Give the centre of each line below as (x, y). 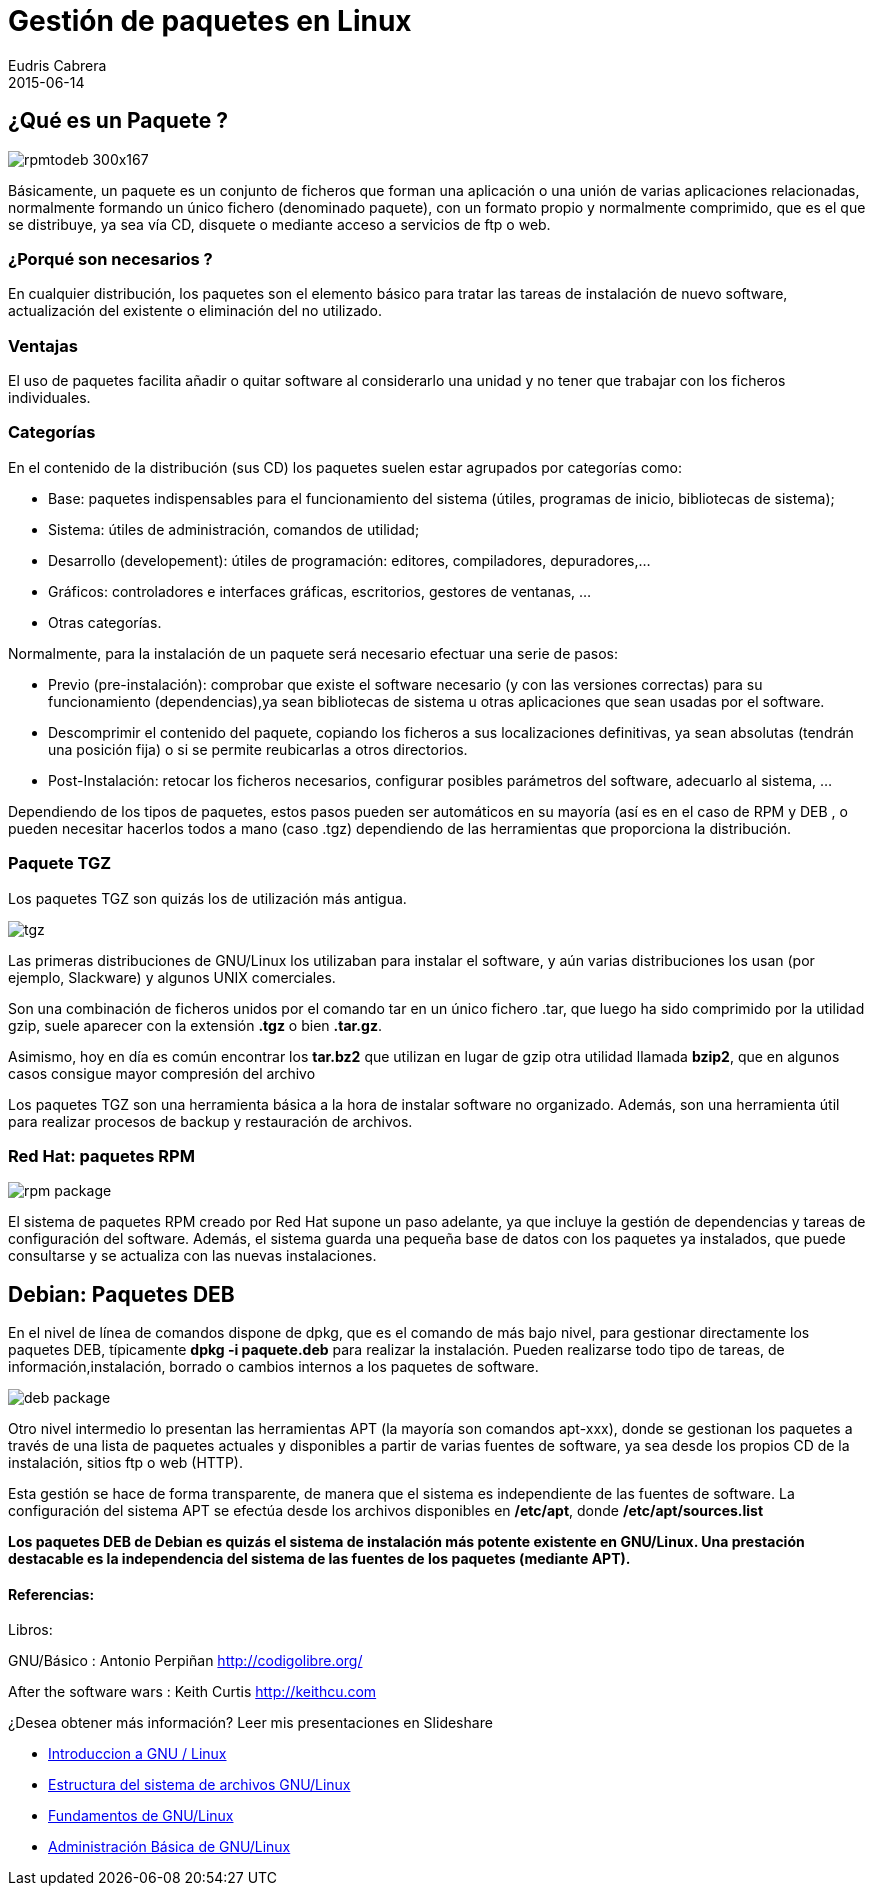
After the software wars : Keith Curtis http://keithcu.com (192, 1692)
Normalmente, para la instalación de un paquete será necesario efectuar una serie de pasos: (313, 653)
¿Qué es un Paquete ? (118, 121)
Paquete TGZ (60, 863)
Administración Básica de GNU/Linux (169, 1847)
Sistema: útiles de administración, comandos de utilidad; (234, 529)
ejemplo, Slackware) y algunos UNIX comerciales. (172, 977)
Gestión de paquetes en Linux (210, 21)
